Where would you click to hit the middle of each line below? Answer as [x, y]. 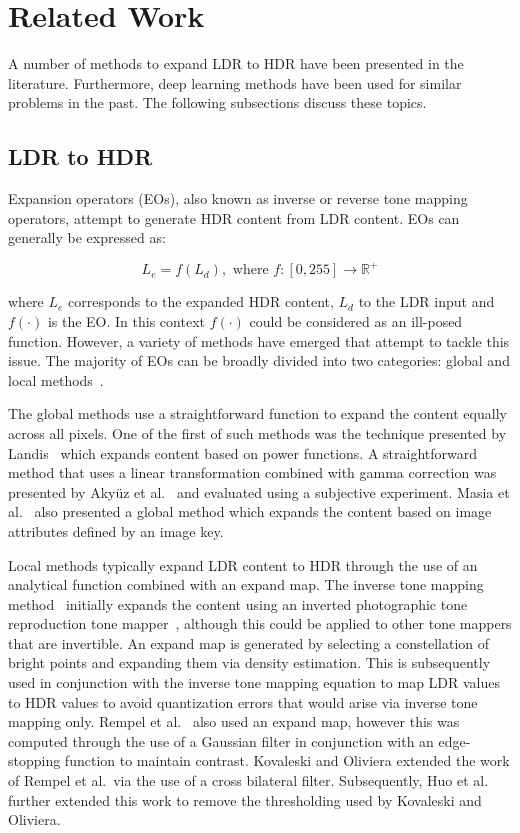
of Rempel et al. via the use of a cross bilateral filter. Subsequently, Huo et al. [248, 780]
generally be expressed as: [87, 237]
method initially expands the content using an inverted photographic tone [238, 603]
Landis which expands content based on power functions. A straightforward [242, 452]
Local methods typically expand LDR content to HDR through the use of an [243, 564]
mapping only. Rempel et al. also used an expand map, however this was [234, 721]
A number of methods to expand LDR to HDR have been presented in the [236, 63]
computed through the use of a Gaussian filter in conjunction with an [221, 740]
